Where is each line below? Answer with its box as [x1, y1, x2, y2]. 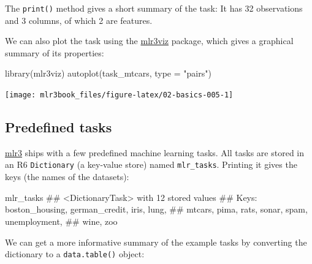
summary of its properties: [5, 46, 104, 59]
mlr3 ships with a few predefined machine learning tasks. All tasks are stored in [5, 146, 305, 159]
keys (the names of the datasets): [5, 170, 129, 183]
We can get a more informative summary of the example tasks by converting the [5, 235, 307, 248]
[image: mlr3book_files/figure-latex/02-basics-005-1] [5, 91, 234, 100]
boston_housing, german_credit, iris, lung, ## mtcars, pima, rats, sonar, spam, [5, 203, 308, 216]
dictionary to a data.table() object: [5, 247, 145, 260]
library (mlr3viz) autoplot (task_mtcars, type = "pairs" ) [5, 67, 211, 80]
